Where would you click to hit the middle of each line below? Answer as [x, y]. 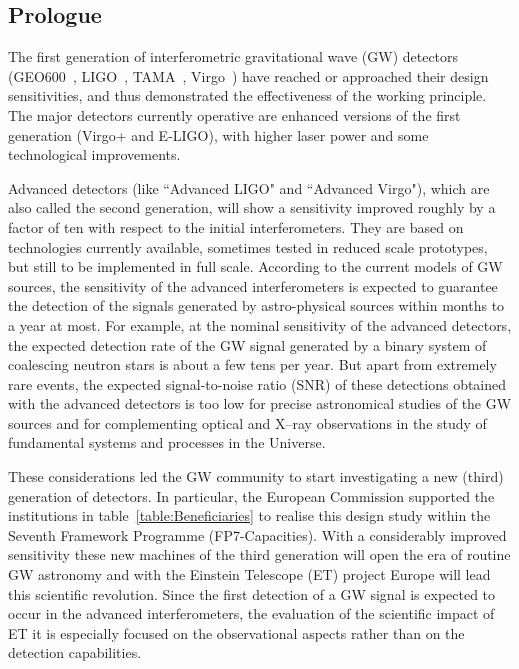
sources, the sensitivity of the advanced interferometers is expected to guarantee [253, 285]
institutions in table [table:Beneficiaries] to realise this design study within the [249, 515]
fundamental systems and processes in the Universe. [167, 442]
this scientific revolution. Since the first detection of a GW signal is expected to [252, 593]
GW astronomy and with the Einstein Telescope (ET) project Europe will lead [249, 574]
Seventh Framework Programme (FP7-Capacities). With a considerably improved [257, 534]
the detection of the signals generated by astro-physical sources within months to [256, 305]
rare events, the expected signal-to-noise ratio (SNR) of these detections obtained [257, 383]
